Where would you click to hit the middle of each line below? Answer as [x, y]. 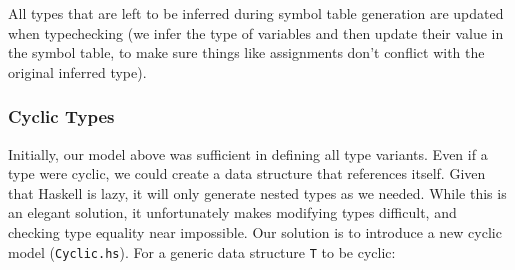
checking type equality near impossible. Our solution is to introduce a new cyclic [255, 231]
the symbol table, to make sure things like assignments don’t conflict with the [246, 52]
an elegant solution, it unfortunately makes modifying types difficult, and [232, 212]
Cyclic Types [61, 116]
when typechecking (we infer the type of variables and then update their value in [256, 32]
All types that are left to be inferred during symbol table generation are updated [256, 13]
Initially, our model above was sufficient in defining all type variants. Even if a [248, 153]
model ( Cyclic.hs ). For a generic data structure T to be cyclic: [202, 251]
